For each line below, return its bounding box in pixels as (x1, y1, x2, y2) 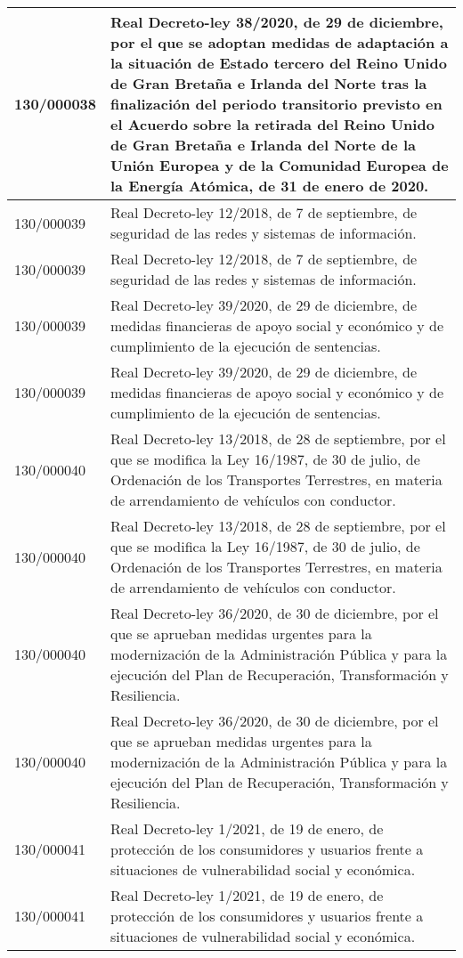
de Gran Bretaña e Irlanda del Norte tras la (110, 73, 427, 93)
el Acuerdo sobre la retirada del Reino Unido (110, 114, 435, 134)
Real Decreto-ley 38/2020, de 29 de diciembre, (110, 12, 443, 32)
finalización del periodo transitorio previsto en (110, 93, 443, 114)
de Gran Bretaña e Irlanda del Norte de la (110, 134, 416, 155)
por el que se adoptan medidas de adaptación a (110, 32, 449, 53)
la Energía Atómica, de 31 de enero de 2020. (110, 175, 429, 196)
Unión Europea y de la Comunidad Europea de (110, 155, 449, 175)
